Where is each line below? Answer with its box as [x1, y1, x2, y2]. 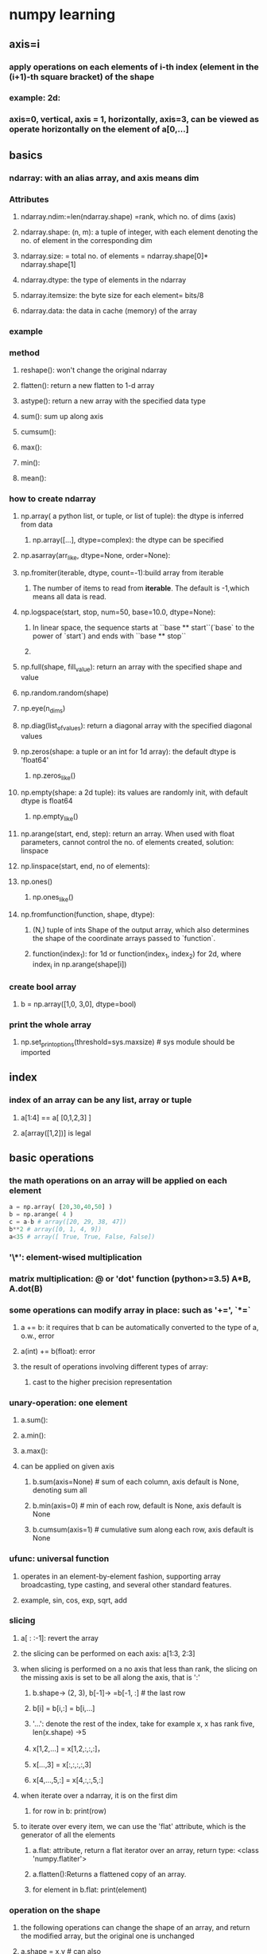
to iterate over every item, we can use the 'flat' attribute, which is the [20, 1821, 246, 1830]
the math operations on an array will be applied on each [9, 1175, 227, 1187]
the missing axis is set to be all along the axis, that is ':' [20, 1672, 201, 1682]
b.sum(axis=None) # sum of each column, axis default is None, [32, 1477, 239, 1487]
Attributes [9, 194, 49, 205]
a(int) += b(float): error [20, 1346, 96, 1356]
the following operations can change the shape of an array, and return [20, 1923, 250, 1932]
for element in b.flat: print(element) [32, 1885, 148, 1894]
